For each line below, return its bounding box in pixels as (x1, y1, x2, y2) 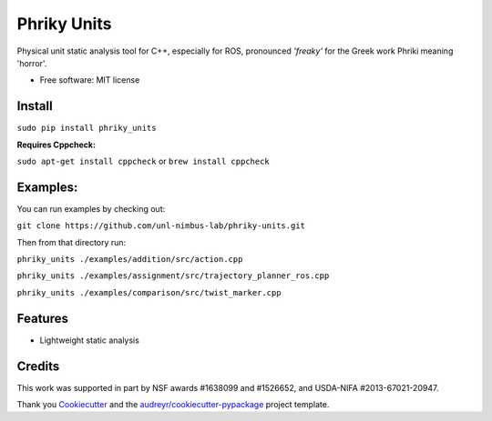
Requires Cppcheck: (16, 139, 96, 150)
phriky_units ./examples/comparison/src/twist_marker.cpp (16, 287, 282, 297)
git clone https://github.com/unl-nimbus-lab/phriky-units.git (16, 221, 305, 231)
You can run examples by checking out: (16, 203, 166, 214)
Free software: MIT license (39, 75, 140, 85)
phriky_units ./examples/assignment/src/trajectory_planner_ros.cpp (16, 271, 330, 281)
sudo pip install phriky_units (16, 123, 157, 134)
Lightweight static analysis (39, 335, 140, 346)
